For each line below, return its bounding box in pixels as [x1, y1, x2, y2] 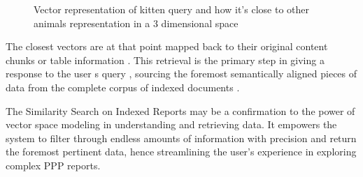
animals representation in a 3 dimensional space [34, 15, 239, 30]
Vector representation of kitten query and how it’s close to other [34, 2, 309, 16]
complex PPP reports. [6, 157, 101, 172]
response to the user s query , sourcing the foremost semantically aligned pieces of [6, 66, 357, 81]
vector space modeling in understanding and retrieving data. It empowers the [6, 117, 337, 132]
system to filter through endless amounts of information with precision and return [6, 130, 357, 145]
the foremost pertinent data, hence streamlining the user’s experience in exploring [6, 144, 357, 159]
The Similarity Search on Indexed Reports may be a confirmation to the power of [6, 103, 355, 118]
